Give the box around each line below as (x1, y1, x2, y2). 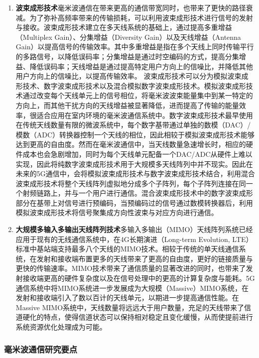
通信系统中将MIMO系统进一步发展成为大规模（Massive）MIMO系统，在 (15, 282, 249, 293)
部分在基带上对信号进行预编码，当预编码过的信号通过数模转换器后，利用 (15, 197, 253, 208)
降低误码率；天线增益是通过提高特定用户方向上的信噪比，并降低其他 (29, 61, 253, 71)
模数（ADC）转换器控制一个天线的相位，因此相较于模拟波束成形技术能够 (15, 129, 255, 139)
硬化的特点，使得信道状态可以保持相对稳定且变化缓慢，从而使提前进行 (22, 312, 253, 322)
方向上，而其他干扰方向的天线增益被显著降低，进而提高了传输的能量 (15, 100, 239, 110)
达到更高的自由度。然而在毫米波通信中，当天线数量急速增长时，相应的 (15, 139, 246, 149)
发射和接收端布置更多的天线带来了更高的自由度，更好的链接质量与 (36, 253, 253, 263)
